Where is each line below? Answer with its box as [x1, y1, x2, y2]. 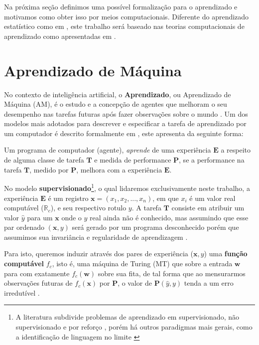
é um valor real [189, 192, 236, 203]
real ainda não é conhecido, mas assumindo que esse [90, 212, 249, 222]
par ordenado [4, 222, 44, 232]
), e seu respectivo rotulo [50, 202, 127, 213]
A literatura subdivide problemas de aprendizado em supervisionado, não [15, 312, 239, 322]
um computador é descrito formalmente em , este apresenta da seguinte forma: [4, 128, 244, 138]
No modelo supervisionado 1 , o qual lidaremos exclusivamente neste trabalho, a [4, 181, 250, 193]
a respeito [221, 145, 251, 155]
